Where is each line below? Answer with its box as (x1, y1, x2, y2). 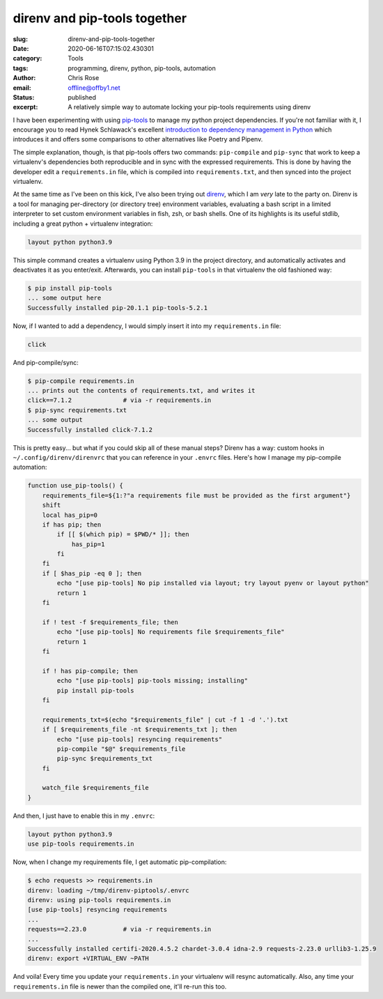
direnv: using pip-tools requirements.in (27, 896, 171, 904)
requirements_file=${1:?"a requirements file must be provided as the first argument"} (42, 491, 351, 499)
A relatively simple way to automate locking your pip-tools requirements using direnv (68, 103, 311, 111)
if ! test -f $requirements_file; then (42, 618, 179, 626)
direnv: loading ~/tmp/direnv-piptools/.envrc (27, 886, 189, 895)
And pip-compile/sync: (13, 358, 79, 366)
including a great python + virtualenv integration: (13, 219, 153, 228)
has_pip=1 (71, 540, 105, 548)
